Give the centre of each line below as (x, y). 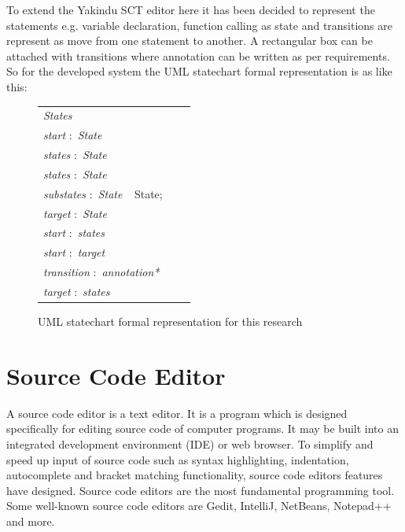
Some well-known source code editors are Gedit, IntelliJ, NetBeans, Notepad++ (199, 506)
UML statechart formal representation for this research (170, 321)
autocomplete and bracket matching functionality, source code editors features (195, 475)
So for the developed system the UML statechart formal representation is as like (199, 71)
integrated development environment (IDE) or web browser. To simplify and (190, 443)
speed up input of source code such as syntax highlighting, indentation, (178, 459)
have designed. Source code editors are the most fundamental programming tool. (201, 490)
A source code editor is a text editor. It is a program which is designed (177, 413)
